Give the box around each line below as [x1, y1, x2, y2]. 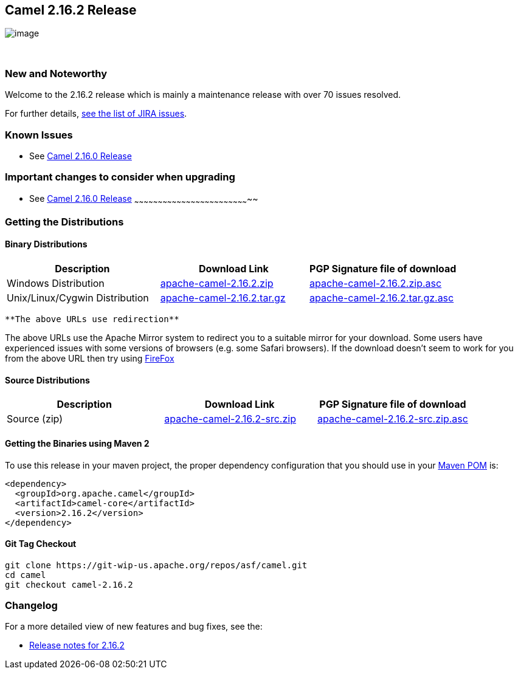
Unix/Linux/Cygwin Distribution [7, 292, 149, 304]
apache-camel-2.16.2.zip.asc [309, 277, 442, 290]
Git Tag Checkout [5, 538, 77, 549]
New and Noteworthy [5, 67, 107, 80]
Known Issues [5, 128, 73, 141]
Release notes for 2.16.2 [29, 640, 125, 651]
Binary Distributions [5, 239, 88, 250]
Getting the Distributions [5, 215, 124, 228]
